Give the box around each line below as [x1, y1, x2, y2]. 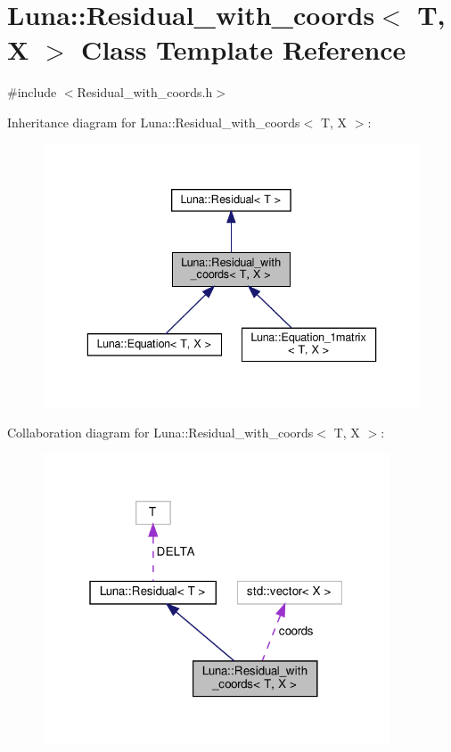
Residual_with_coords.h [77, 83, 213, 102]
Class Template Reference [81, 31, 406, 68]
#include [7, 83, 57, 102]
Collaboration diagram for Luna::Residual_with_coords [7, 422, 314, 441]
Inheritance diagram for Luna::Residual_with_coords [7, 112, 300, 131]
